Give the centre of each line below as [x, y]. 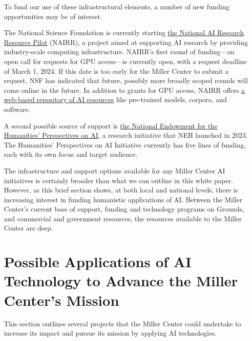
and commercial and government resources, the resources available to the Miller [123, 218]
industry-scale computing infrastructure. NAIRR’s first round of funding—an [119, 52]
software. [17, 109]
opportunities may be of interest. [53, 16]
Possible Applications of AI [98, 262]
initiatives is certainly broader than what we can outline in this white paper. [119, 180]
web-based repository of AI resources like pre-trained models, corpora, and [115, 99]
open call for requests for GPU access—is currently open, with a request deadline [126, 61]
